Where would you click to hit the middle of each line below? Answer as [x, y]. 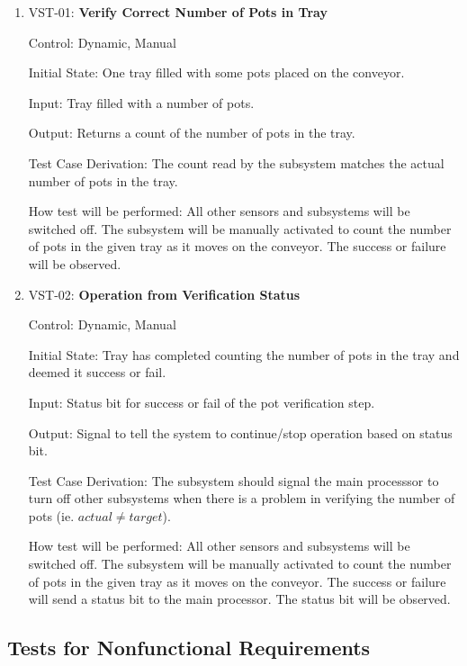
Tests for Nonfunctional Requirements [189, 648]
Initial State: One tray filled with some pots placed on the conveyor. [216, 72]
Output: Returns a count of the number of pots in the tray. [192, 133]
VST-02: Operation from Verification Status [164, 294]
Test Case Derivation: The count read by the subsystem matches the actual [236, 162]
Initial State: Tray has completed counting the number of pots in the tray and [244, 354]
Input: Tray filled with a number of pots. [141, 102]
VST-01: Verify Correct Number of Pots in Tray [178, 12]
